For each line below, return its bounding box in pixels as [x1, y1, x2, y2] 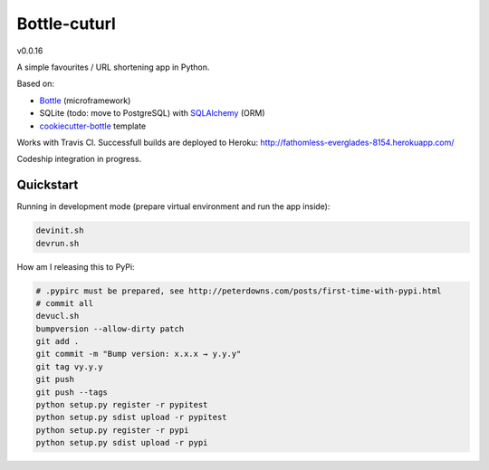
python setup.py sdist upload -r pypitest [35, 412, 227, 423]
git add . [35, 336, 80, 347]
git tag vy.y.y [35, 361, 103, 371]
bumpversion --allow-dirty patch [35, 323, 185, 334]
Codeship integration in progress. [16, 154, 142, 165]
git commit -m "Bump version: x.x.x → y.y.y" [35, 349, 242, 360]
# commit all [35, 298, 94, 308]
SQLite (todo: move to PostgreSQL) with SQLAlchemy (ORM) [39, 108, 265, 119]
